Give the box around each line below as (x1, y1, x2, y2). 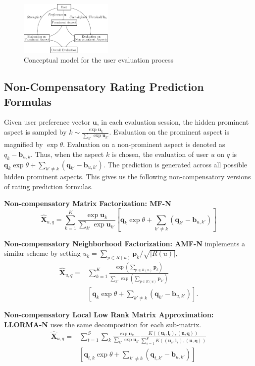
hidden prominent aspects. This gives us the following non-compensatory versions (4, 171, 251, 182)
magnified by (4, 139, 43, 149)
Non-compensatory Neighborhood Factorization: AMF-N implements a (4, 238, 245, 248)
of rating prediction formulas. (4, 181, 93, 192)
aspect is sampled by (4, 127, 67, 137)
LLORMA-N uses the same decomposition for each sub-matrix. (4, 319, 202, 329)
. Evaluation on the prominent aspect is (109, 127, 230, 137)
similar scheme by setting (4, 248, 81, 258)
